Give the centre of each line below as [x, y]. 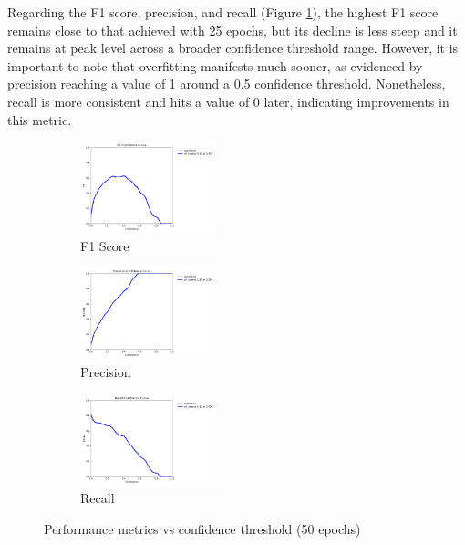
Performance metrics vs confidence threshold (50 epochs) [202, 528]
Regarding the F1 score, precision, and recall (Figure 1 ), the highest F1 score [223, 12]
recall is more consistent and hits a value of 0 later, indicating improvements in [228, 101]
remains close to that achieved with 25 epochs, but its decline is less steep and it [232, 30]
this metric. [40, 119]
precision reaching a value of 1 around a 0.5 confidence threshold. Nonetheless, [227, 84]
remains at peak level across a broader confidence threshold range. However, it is [233, 48]
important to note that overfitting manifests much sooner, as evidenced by [215, 65]
